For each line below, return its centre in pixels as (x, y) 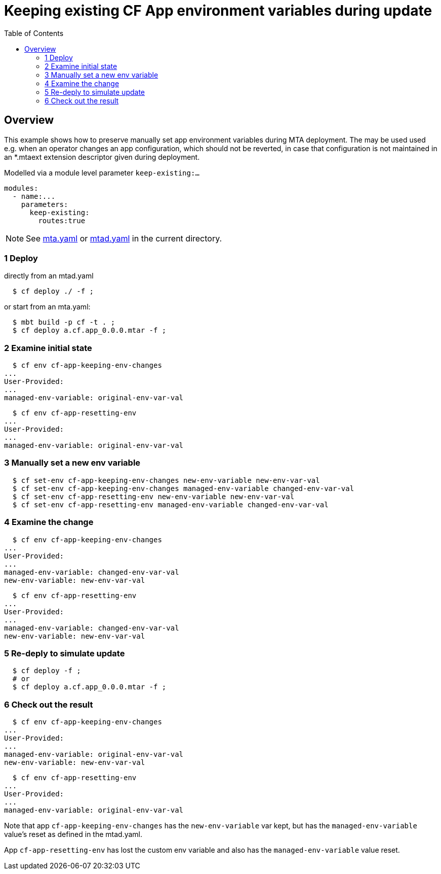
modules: (21, 188)
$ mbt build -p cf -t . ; (64, 322)
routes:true (62, 220)
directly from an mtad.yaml (49, 276)
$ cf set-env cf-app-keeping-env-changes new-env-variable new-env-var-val (166, 480)
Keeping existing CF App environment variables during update (218, 11)
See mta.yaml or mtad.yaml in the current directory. (124, 238)
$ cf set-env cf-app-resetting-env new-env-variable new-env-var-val (153, 496)
